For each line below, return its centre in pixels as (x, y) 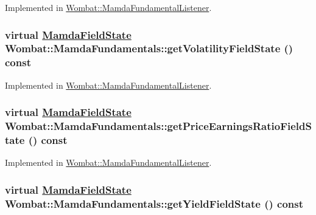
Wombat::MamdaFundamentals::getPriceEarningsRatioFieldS (158, 126)
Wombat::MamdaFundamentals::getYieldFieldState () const (154, 203)
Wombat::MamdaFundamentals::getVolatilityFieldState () (149, 48)
